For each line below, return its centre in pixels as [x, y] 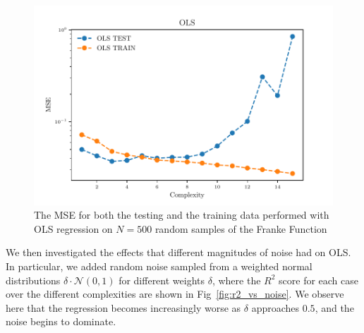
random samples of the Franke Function [241, 228]
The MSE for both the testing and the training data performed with [182, 215]
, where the [236, 280]
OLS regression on [73, 228]
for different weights [162, 280]
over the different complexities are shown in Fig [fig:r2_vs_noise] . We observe [175, 294]
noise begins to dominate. [61, 321]
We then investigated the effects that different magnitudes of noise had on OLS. [178, 252]
